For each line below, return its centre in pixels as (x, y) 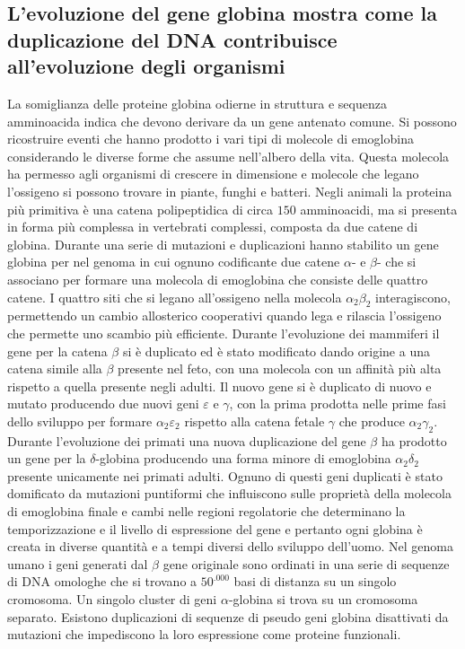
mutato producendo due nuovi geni (103, 403)
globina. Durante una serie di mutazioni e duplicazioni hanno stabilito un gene (223, 244)
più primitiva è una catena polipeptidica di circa (140, 209)
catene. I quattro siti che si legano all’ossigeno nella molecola (175, 297)
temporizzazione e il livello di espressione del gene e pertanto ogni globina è (215, 528)
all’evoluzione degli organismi (146, 66)
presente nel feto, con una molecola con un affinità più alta (280, 368)
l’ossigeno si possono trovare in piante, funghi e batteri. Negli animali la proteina (230, 191)
